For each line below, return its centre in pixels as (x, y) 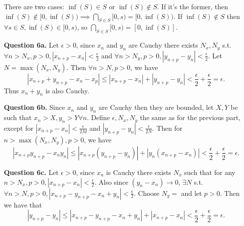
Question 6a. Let (32, 45)
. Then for (167, 128)
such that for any (210, 172)
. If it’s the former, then (193, 6)
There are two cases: (34, 6)
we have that (23, 204)
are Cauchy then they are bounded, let (156, 107)
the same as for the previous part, (190, 117)
